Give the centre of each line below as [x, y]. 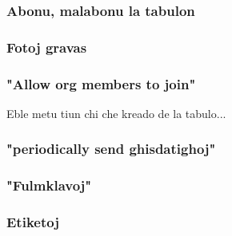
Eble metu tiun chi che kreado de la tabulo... [116, 113]
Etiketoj [33, 222]
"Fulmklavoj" [49, 185]
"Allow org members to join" [101, 83]
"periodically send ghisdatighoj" [111, 149]
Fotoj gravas [47, 47]
